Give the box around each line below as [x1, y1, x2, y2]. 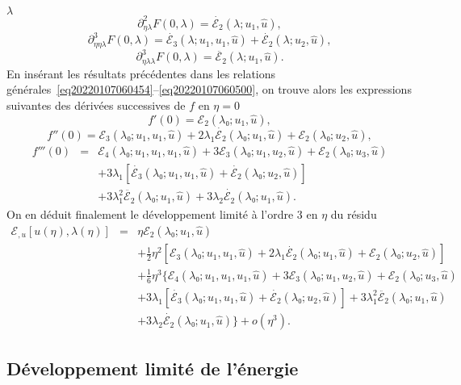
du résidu [330, 206, 377, 223]
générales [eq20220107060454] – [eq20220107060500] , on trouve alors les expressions [6, 81, 412, 98]
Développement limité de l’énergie [6, 355, 299, 380]
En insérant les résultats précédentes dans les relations [6, 65, 276, 82]
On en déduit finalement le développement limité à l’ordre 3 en [6, 206, 318, 223]
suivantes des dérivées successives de [6, 97, 186, 114]
